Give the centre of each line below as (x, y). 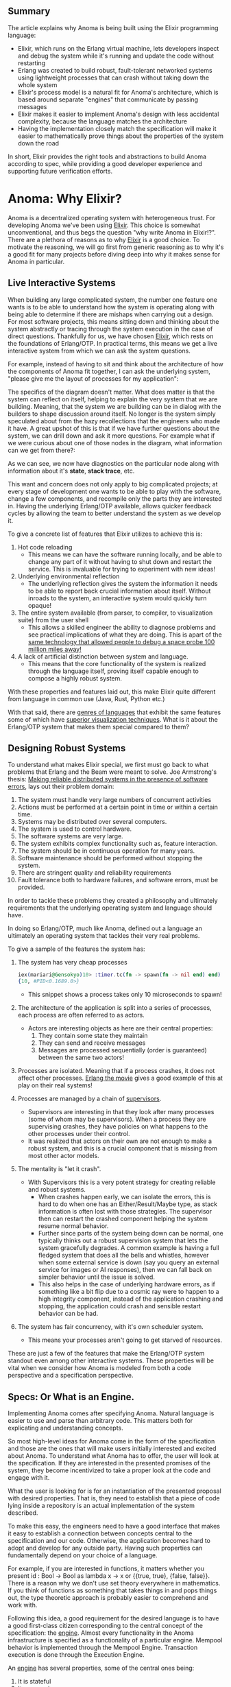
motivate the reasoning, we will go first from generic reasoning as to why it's (116, 247)
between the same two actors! (81, 1058)
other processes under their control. (79, 1134)
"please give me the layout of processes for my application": (93, 378)
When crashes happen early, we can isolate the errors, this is (124, 1197)
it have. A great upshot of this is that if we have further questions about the (114, 428)
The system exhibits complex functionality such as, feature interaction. (118, 844)
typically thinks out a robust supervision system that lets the (123, 1240)
